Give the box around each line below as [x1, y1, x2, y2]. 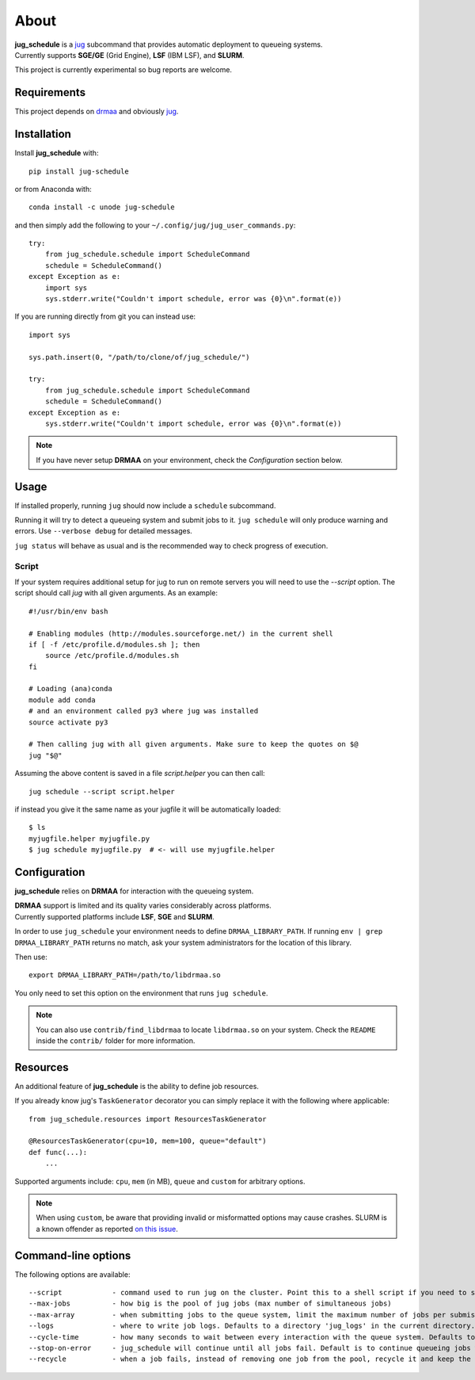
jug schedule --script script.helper [28, 787, 176, 796]
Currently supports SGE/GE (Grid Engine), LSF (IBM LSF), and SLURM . [14, 50, 245, 59]
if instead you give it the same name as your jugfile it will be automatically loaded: [14, 805, 281, 814]
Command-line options [14, 1248, 131, 1262]
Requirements [14, 86, 86, 99]
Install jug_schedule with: [14, 148, 99, 158]
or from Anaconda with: [14, 184, 92, 193]
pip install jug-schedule [28, 166, 130, 176]
